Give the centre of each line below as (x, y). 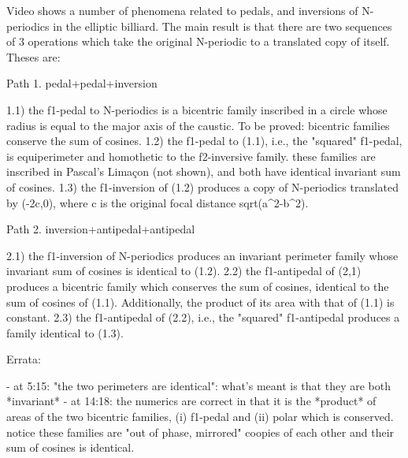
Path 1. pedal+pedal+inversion (82, 83)
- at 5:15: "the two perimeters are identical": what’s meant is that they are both (198, 385)
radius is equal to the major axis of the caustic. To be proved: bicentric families (198, 125)
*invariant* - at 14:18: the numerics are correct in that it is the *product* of (191, 401)
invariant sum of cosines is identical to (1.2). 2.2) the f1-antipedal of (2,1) (184, 271)
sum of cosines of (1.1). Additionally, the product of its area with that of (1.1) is (200, 302)
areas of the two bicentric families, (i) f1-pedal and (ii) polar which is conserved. (200, 417)
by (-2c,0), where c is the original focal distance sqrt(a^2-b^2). (158, 202)
